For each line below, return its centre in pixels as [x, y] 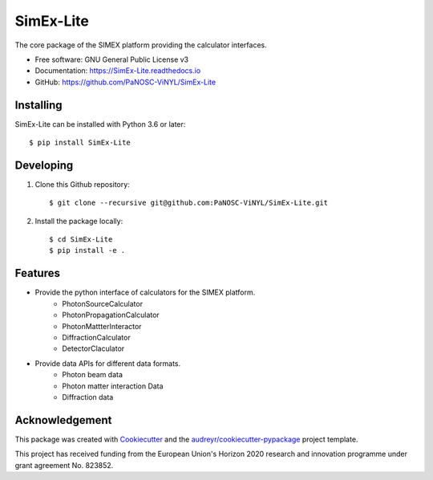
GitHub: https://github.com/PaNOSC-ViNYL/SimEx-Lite [125, 82]
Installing [39, 105]
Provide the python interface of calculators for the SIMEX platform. [145, 292]
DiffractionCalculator [97, 337]
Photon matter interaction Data [113, 386]
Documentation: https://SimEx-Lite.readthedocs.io [118, 71]
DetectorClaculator [93, 348]
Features [37, 273]
